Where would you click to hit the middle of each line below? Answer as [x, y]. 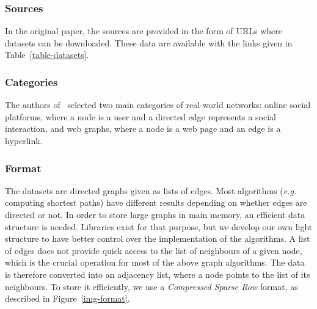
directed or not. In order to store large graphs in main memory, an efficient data [155, 214]
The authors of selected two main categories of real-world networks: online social [158, 105]
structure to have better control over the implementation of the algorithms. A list [158, 238]
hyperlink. [24, 140]
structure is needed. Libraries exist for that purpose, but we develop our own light [159, 226]
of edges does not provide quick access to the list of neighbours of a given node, [154, 250]
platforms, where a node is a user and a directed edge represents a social [140, 116]
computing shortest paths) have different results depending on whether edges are [156, 202]
